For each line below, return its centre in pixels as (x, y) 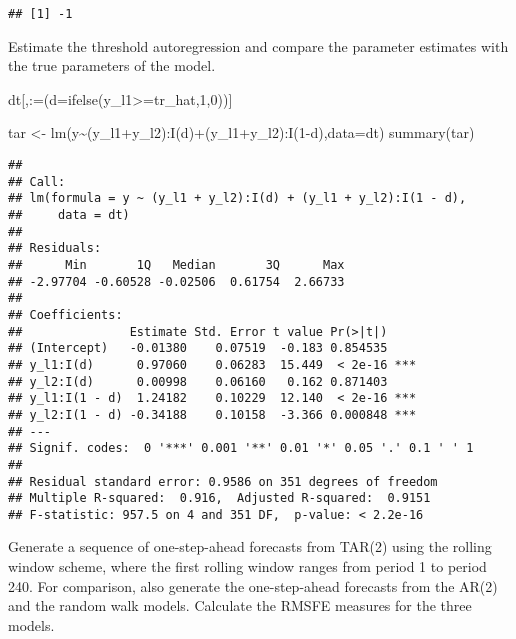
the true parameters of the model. (112, 65)
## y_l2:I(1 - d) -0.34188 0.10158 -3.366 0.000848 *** (212, 414)
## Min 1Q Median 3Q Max (176, 264)
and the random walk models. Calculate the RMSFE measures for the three (240, 605)
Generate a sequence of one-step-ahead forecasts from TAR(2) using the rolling (250, 546)
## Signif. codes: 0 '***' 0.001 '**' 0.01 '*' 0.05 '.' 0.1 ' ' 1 (241, 448)
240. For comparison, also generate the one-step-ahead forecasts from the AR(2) (253, 585)
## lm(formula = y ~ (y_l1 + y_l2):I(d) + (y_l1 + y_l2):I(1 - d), (237, 198)
